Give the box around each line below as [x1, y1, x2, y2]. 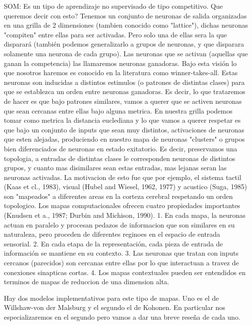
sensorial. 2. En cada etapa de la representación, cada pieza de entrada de [4, 238, 223, 248]
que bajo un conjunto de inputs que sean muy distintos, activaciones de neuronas [4, 124, 244, 134]
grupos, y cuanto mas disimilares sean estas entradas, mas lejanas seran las [4, 162, 227, 173]
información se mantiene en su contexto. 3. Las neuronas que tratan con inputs [4, 248, 239, 258]
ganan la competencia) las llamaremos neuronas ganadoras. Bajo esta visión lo [4, 58, 237, 68]
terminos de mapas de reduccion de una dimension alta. [4, 276, 169, 287]
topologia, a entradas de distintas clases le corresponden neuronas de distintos [4, 153, 236, 163]
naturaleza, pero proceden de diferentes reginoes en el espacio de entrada [4, 229, 220, 239]
